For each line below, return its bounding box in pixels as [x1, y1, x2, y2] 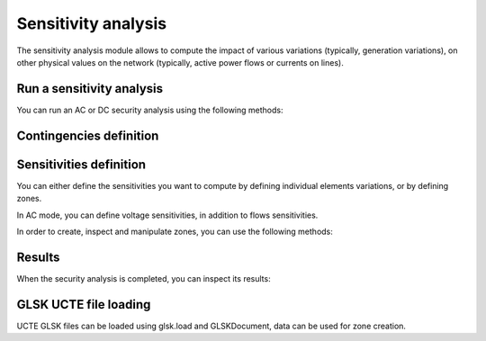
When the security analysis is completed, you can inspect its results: [16, 273, 271, 283]
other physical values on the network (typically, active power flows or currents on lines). [16, 57, 344, 67]
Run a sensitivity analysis [16, 81, 164, 96]
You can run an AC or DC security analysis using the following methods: [16, 104, 283, 115]
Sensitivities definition [16, 157, 147, 172]
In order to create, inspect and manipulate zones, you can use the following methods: [16, 226, 333, 237]
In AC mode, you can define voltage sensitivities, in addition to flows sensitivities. [16, 210, 319, 220]
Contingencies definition [16, 128, 159, 143]
